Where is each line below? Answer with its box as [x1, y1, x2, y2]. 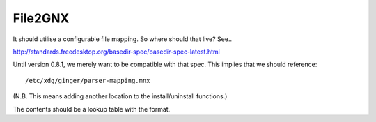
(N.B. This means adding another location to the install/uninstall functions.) [13, 92, 228, 100]
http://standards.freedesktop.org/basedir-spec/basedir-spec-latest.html [13, 47, 221, 56]
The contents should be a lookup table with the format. [13, 105, 171, 113]
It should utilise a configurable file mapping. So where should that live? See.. [13, 35, 233, 43]
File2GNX [13, 10, 70, 26]
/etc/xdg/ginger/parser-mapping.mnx [25, 77, 150, 84]
